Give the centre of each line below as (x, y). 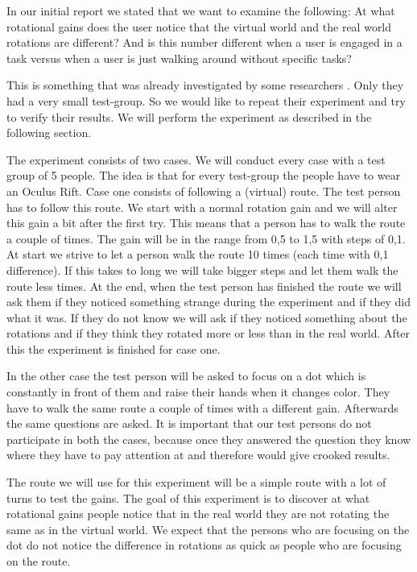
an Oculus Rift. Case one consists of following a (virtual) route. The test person (204, 191)
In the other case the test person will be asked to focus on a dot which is (186, 376)
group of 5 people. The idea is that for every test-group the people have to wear (204, 175)
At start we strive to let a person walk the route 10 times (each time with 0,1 (198, 254)
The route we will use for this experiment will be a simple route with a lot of (196, 482)
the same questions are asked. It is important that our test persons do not (189, 423)
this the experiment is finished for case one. (114, 348)
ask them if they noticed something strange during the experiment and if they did (209, 302)
